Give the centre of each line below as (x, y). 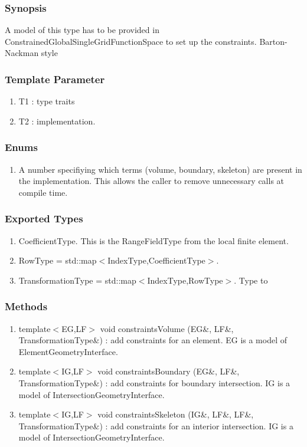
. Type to (251, 280)
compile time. (43, 192)
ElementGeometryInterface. (68, 351)
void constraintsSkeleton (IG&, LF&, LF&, (176, 414)
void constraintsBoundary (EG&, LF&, (169, 371)
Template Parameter (55, 79)
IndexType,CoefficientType (156, 260)
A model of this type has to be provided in (82, 30)
